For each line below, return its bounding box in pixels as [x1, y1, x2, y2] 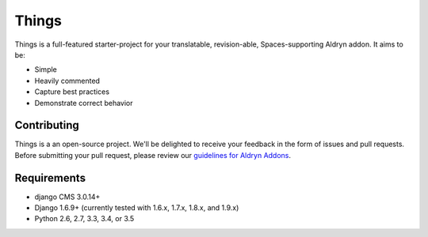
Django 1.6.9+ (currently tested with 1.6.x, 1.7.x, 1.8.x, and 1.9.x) [34, 203, 239, 213]
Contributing [14, 118, 79, 132]
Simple [34, 65, 57, 74]
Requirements [14, 171, 86, 185]
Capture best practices [34, 87, 110, 96]
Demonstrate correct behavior [34, 98, 134, 107]
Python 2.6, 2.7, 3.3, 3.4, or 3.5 [34, 214, 135, 224]
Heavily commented [34, 76, 101, 85]
